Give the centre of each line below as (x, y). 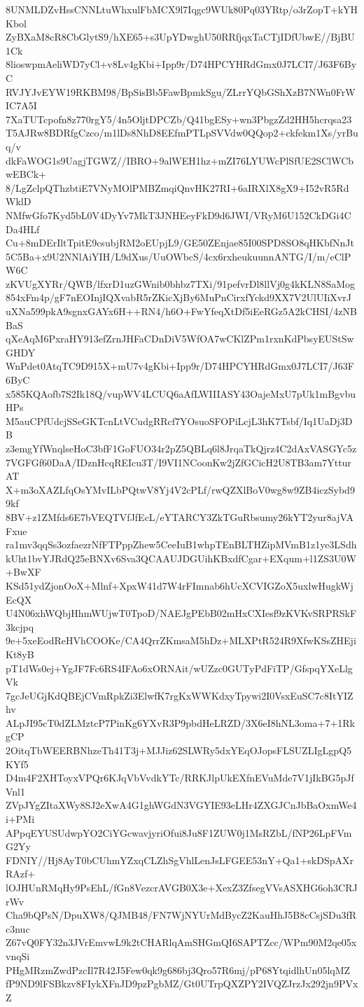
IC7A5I (21, 105)
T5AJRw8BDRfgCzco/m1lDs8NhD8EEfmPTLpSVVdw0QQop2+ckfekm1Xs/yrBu (182, 133)
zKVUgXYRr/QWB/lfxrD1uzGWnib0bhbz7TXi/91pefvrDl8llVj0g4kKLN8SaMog (181, 283)
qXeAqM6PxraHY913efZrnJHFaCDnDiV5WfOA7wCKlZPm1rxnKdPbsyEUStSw (180, 339)
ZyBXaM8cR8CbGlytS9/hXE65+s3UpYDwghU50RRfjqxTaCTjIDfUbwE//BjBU (180, 37)
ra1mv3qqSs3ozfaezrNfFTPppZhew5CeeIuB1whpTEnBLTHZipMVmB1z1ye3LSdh (181, 544)
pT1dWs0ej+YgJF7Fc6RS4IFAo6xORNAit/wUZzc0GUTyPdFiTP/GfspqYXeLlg (179, 668)
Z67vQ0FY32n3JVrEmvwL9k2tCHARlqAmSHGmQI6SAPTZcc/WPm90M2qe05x (181, 942)
